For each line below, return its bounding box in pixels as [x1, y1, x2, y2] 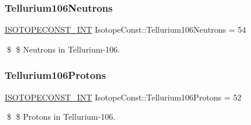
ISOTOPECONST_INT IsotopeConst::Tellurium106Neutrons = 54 [5, 23, 246, 36]
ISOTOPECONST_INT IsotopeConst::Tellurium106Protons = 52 [5, 91, 242, 103]
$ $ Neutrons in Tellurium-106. [6, 43, 121, 55]
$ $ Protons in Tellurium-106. [6, 110, 116, 123]
